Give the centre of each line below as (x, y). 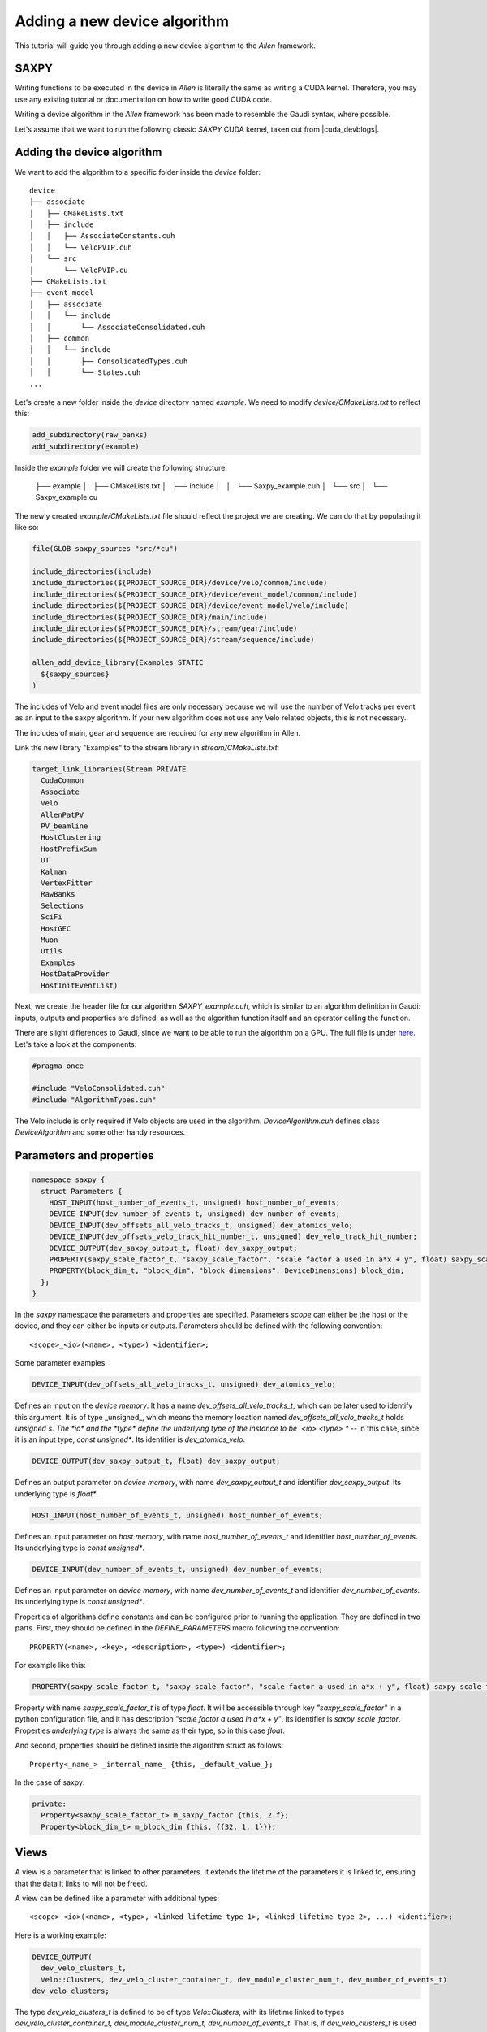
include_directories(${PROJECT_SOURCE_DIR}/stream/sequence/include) (173, 640)
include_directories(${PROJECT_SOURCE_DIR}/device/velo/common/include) (180, 583)
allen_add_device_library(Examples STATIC (118, 663)
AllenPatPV (62, 814)
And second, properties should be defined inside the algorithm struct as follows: (149, 1745)
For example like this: (50, 1665)
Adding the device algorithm (88, 152)
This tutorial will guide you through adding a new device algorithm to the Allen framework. (166, 46)
